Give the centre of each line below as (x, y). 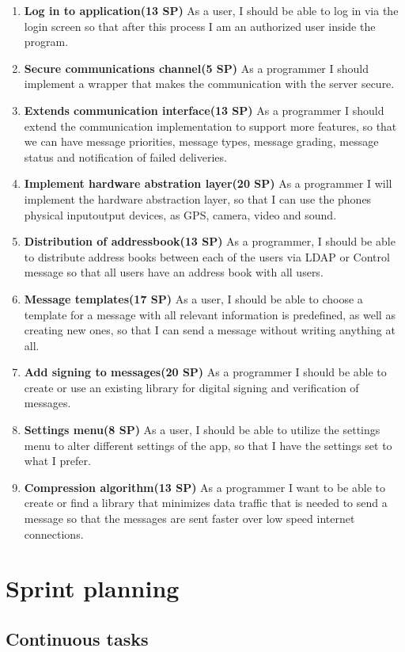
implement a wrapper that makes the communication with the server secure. (209, 84)
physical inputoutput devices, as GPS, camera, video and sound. (180, 214)
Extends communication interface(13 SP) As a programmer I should (204, 110)
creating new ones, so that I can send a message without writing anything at (210, 330)
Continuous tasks (77, 638)
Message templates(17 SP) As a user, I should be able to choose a (193, 298)
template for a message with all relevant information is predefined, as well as (210, 314)
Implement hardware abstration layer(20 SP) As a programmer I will (208, 183)
